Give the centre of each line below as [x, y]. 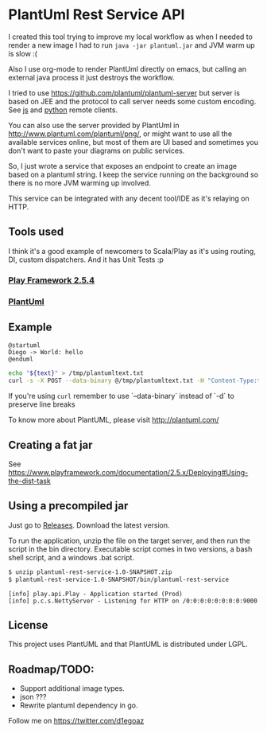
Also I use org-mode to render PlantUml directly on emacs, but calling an [127, 68]
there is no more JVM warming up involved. [79, 183]
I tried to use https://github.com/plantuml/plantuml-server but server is [124, 92]
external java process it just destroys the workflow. [91, 77]
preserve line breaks [42, 404]
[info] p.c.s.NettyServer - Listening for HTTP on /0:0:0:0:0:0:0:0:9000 [133, 601]
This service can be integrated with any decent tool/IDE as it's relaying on [129, 198]
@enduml [21, 360]
